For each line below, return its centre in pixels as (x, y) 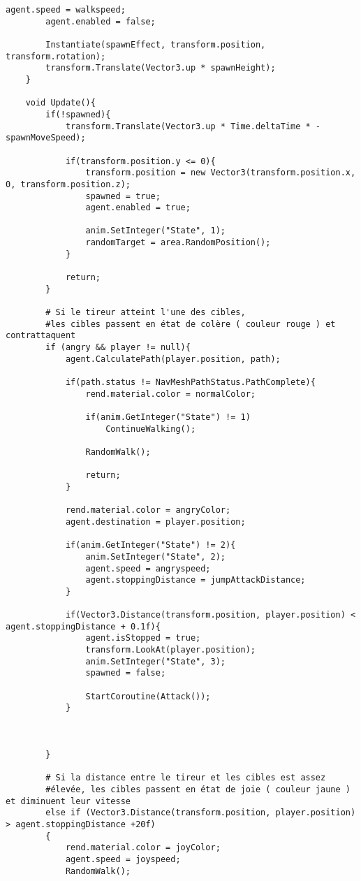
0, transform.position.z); (68, 184)
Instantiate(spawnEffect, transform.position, (156, 44)
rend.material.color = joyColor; (143, 848)
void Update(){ (60, 103)
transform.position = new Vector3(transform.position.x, (221, 173)
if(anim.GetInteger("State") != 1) (168, 417)
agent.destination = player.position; (155, 522)
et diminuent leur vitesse (68, 801)
